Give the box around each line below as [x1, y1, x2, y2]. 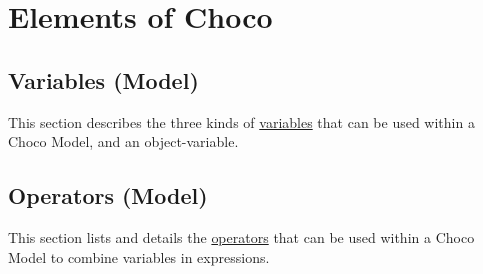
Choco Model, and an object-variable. [8, 131, 239, 152]
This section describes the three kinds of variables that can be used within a [8, 111, 475, 132]
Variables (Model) [8, 64, 199, 95]
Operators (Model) [8, 180, 208, 211]
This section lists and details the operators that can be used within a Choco [8, 226, 475, 247]
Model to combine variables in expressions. [8, 246, 270, 267]
